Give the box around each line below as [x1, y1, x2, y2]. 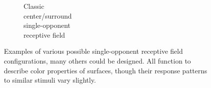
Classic [23, 1, 45, 11]
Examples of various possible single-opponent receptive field [4, 46, 183, 56]
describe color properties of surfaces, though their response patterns [4, 65, 208, 75]
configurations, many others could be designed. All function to [4, 55, 191, 66]
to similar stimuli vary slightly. [4, 75, 96, 85]
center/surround [23, 10, 72, 21]
